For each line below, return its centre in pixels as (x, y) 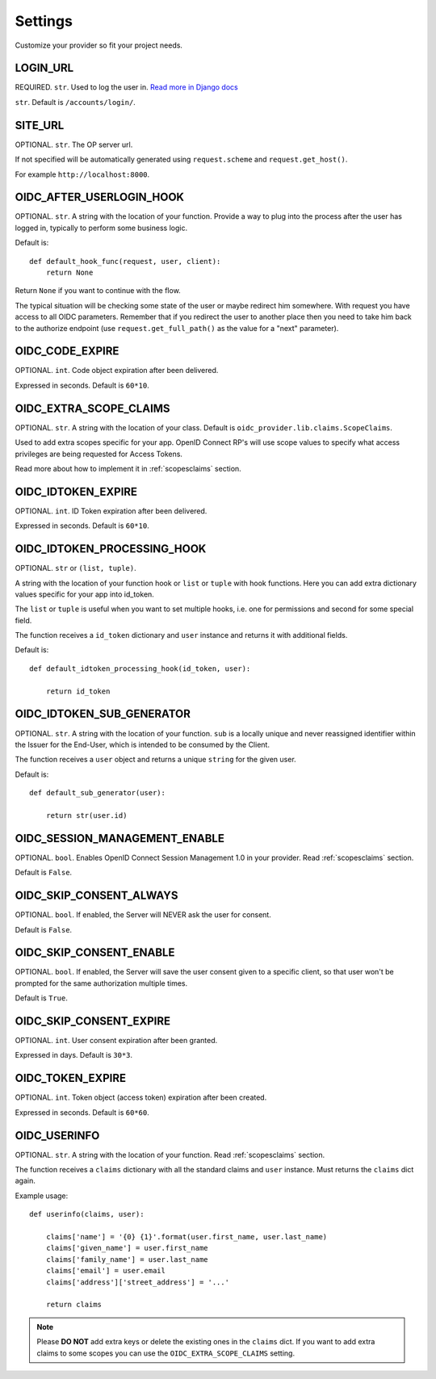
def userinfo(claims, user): (87, 1214)
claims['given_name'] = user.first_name (127, 1248)
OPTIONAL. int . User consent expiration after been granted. (116, 1041)
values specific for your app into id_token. (85, 594)
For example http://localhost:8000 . (82, 174)
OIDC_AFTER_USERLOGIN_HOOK (100, 197)
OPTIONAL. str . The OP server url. (74, 145)
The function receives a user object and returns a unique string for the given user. (155, 760)
